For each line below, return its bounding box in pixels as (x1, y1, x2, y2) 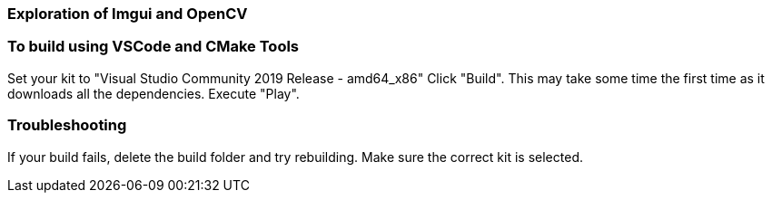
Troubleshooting (7, 116, 127, 135)
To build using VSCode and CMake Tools (7, 37, 300, 56)
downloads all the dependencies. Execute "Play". (7, 85, 300, 101)
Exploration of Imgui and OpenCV (7, 5, 248, 23)
